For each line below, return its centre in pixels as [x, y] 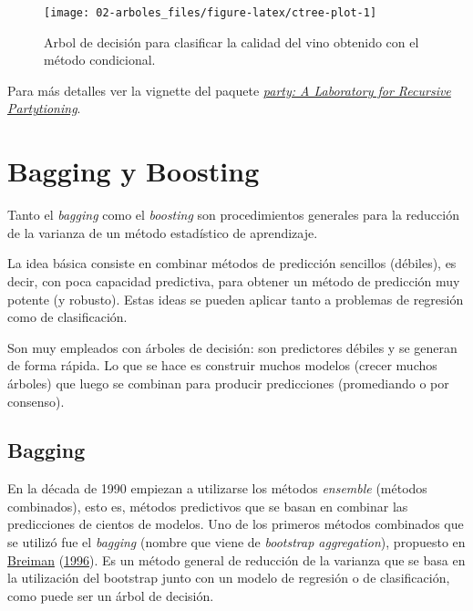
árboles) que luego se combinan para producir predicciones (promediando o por [228, 383]
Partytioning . [44, 108]
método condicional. [100, 60]
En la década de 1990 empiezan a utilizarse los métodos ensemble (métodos [217, 488]
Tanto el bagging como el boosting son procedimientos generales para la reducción [233, 215]
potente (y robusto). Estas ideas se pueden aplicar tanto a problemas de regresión [236, 299]
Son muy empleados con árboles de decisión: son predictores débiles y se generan [232, 347]
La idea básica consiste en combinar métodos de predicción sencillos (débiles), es [232, 263]
